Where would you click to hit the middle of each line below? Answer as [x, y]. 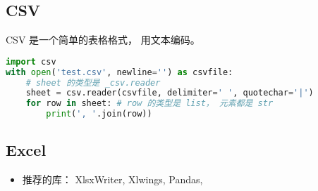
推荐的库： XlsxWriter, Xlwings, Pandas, [112, 179]
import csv [31, 61]
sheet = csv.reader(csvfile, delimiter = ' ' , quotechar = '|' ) [170, 93]
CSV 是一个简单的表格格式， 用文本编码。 [103, 40]
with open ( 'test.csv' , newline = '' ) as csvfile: [120, 72]
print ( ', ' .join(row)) [99, 114]
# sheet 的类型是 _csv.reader [93, 83]
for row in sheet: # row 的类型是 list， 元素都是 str [149, 104]
